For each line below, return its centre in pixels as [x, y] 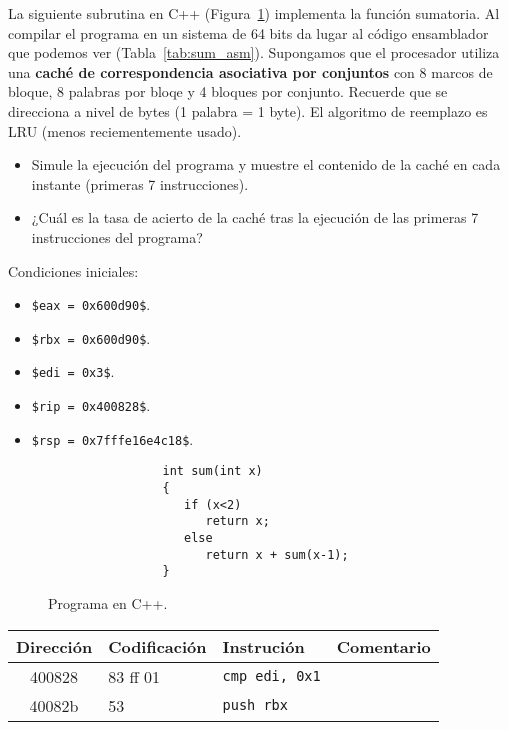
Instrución [263, 646]
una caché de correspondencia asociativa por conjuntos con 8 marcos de [250, 71]
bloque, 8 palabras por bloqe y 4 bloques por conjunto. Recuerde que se [228, 91]
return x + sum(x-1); [277, 554]
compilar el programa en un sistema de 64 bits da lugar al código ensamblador [248, 32]
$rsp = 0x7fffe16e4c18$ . [112, 438]
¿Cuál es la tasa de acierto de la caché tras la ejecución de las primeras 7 [255, 217]
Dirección [54, 646]
